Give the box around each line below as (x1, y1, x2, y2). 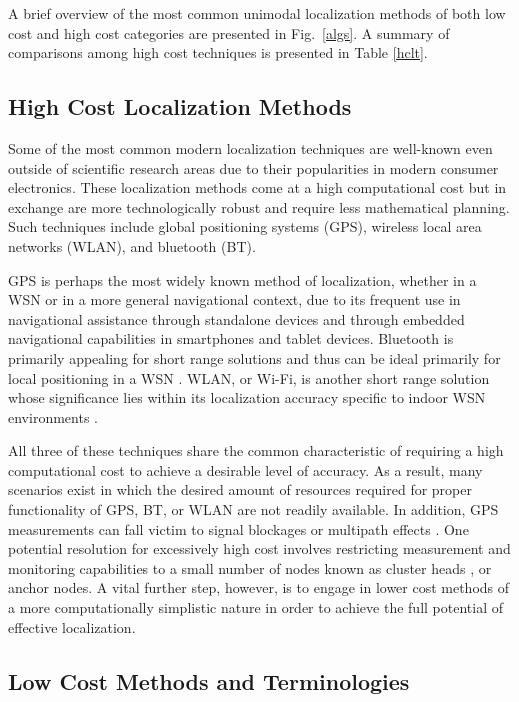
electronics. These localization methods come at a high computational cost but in (8, 177, 507, 198)
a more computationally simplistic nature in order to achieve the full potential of (8, 597, 503, 618)
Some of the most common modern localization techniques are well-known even (8, 137, 493, 158)
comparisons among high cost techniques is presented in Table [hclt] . (8, 42, 428, 63)
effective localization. (8, 616, 136, 637)
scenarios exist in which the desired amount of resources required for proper (8, 479, 472, 500)
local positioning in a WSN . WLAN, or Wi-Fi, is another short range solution (8, 367, 490, 388)
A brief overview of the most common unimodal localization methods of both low (8, 3, 506, 23)
